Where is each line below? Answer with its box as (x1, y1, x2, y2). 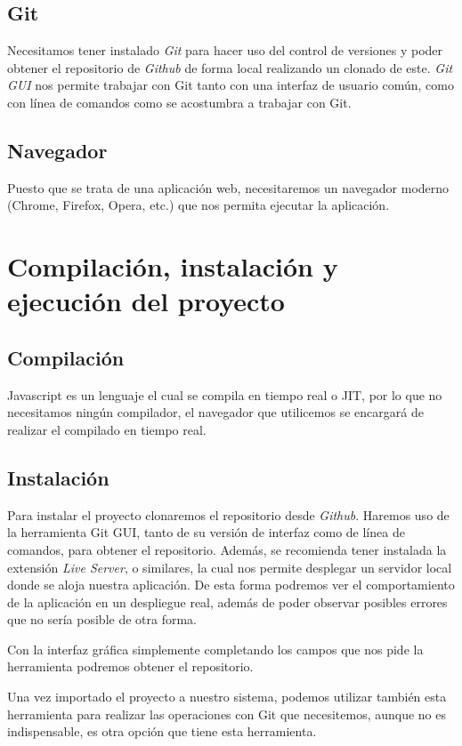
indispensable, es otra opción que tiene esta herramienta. (7, 722, 317, 741)
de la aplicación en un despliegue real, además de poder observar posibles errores (7, 592, 448, 611)
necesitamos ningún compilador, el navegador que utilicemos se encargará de (7, 403, 424, 421)
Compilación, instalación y (7, 248, 338, 285)
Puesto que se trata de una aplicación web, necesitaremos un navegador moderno (7, 178, 450, 197)
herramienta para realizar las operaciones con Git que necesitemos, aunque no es (7, 704, 447, 723)
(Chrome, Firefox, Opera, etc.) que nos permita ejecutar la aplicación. (7, 196, 390, 214)
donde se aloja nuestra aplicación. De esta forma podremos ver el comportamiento (7, 575, 455, 594)
